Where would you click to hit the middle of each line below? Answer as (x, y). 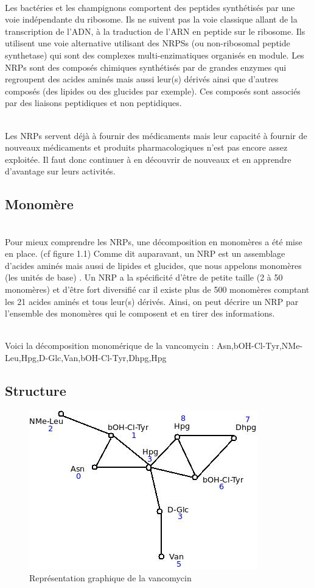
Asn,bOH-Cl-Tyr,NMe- (260, 346)
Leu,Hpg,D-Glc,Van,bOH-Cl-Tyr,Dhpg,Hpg (86, 358)
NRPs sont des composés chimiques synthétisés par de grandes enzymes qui (146, 67)
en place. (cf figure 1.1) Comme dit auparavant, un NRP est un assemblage (145, 253)
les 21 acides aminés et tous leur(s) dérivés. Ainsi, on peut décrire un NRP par (152, 301)
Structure (36, 391)
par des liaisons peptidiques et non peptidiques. (93, 103)
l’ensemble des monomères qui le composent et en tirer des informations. (140, 313)
